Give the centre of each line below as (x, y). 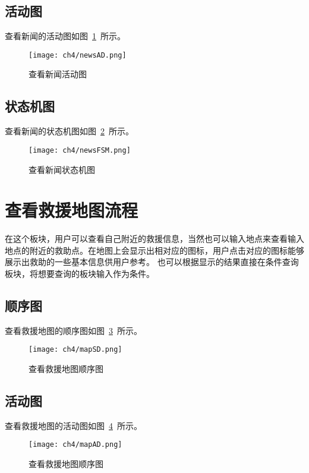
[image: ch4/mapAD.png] (75, 445)
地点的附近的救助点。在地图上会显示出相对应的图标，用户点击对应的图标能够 (154, 250)
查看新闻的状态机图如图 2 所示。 (69, 131)
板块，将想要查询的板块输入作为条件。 (80, 273)
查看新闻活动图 (58, 74)
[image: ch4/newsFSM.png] (80, 150)
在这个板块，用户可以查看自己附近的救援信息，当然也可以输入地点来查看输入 (154, 239)
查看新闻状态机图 (62, 169)
